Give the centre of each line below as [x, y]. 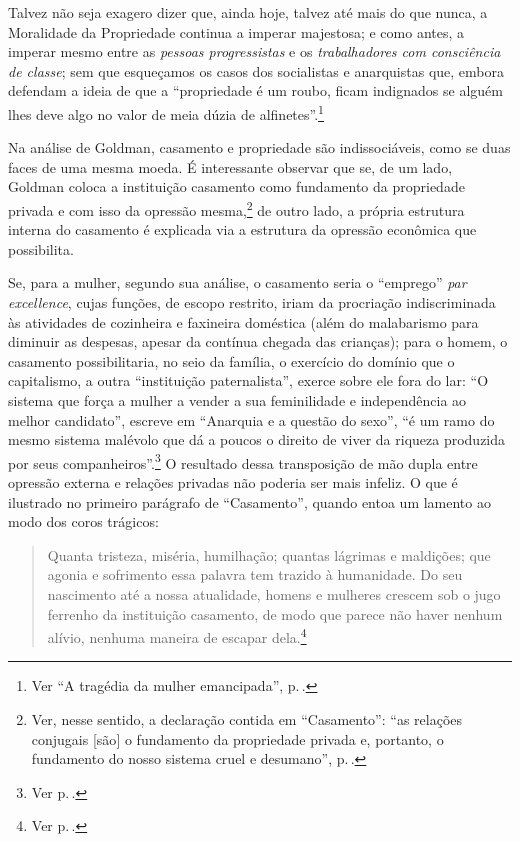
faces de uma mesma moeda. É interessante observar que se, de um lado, [230, 166]
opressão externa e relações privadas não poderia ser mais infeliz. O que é [233, 482]
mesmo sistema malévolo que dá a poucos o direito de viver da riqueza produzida [257, 439]
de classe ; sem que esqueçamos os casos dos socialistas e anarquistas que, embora [256, 70]
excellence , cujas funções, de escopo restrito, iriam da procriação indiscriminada [252, 302]
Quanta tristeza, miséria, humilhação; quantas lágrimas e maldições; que [269, 554]
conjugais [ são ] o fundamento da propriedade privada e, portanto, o [237, 738]
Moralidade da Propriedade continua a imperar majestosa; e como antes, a [236, 31]
